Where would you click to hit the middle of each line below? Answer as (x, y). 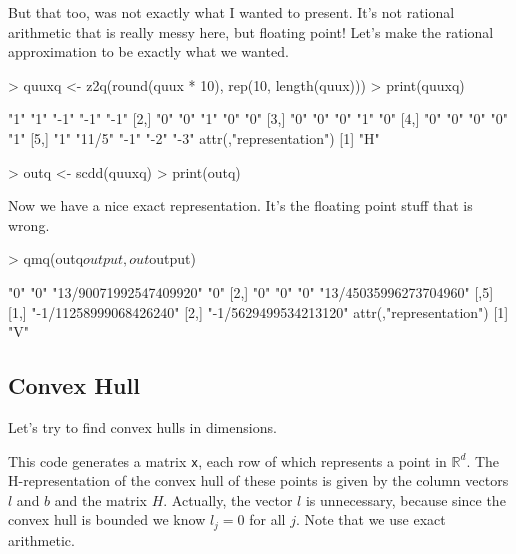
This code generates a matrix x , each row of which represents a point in (227, 460)
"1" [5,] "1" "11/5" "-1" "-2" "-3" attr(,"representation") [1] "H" (194, 137)
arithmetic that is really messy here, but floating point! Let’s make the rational (251, 31)
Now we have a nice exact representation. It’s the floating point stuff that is (240, 205)
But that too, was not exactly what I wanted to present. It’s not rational (231, 12)
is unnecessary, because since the (405, 499)
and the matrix (100, 499)
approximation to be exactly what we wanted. (148, 51)
